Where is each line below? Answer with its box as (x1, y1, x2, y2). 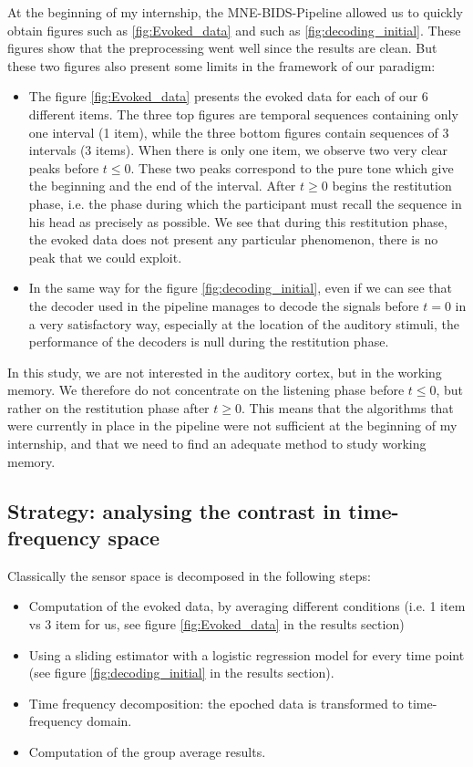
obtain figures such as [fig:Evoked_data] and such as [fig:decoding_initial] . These (7, 20, 461, 39)
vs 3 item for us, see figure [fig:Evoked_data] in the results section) (28, 615, 405, 634)
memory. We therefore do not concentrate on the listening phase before (7, 380, 405, 399)
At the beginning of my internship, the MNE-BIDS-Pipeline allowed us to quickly (7, 3, 463, 21)
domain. (87, 711, 132, 731)
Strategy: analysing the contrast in (7, 496, 342, 524)
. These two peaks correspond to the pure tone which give (130, 158, 454, 177)
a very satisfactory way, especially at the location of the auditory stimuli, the (28, 314, 459, 333)
